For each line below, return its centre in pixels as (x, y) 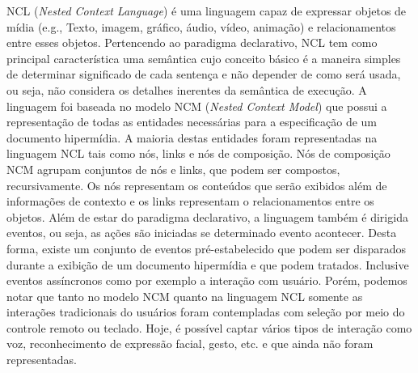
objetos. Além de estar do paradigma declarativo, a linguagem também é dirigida (207, 216)
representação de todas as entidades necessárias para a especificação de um (192, 122)
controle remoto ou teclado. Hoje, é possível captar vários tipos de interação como (209, 327)
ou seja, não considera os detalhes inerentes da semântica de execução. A (187, 89)
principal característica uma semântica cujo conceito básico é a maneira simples (204, 58)
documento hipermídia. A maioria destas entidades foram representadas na (192, 137)
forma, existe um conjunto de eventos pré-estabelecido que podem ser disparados (207, 248)
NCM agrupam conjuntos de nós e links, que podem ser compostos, (173, 169)
